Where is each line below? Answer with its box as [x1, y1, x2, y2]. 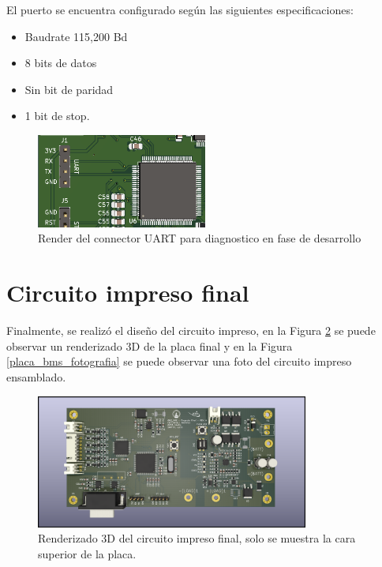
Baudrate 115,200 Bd [24, 28, 128, 44]
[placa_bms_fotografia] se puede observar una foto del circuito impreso [6, 353, 352, 370]
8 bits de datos [24, 54, 97, 71]
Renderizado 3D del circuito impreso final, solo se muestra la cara [38, 530, 356, 546]
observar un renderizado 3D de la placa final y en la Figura [6, 337, 293, 354]
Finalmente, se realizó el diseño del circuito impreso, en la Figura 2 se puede [6, 322, 376, 339]
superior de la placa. [38, 545, 137, 561]
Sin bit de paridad [24, 81, 114, 97]
